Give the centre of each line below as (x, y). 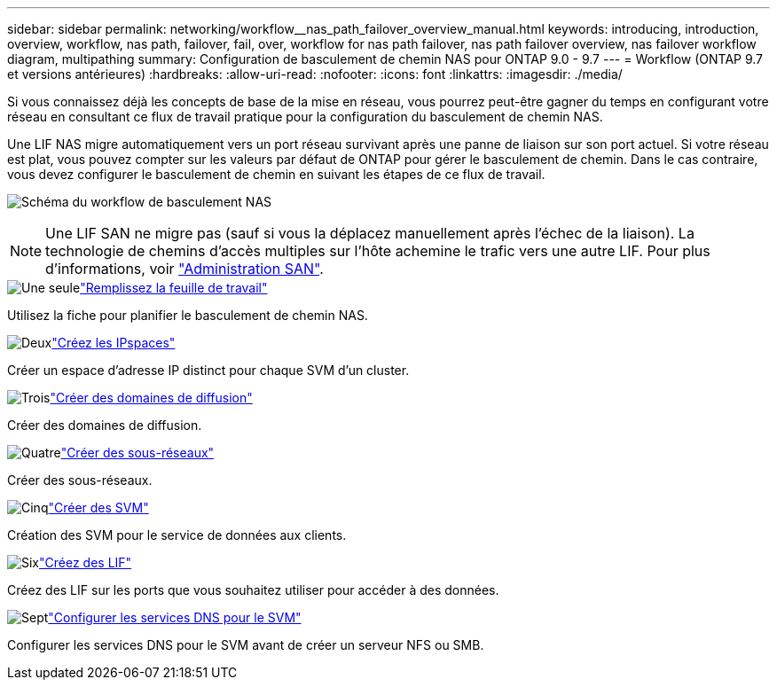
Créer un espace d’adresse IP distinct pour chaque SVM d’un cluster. (208, 370)
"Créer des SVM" (98, 507)
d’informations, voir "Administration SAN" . (184, 269)
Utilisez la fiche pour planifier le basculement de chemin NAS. (188, 315)
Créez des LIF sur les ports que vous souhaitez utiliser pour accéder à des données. (253, 590)
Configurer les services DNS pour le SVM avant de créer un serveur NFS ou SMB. (246, 645)
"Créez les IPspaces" (114, 343)
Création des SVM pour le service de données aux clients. (177, 535)
